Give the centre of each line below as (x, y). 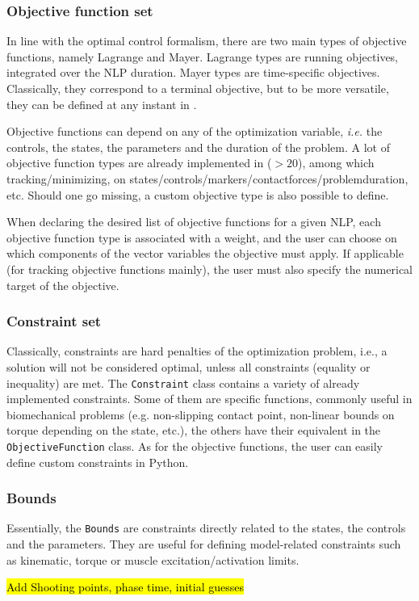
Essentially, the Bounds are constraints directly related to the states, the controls (206, 528)
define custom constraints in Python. (98, 462)
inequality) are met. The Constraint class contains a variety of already (183, 382)
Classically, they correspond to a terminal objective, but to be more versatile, (198, 88)
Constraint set (54, 321)
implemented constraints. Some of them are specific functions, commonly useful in (209, 399)
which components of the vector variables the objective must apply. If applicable (205, 253)
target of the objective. (63, 285)
